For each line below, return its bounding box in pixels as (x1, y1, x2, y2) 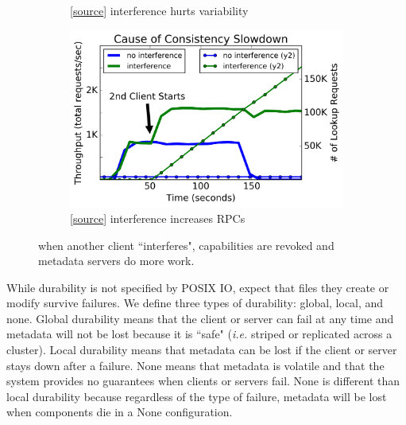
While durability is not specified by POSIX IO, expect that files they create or (6, 279, 389, 295)
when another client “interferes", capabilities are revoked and (38, 236, 334, 253)
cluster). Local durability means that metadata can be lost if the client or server (6, 341, 397, 358)
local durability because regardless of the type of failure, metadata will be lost (6, 388, 387, 404)
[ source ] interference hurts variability (70, 2, 249, 18)
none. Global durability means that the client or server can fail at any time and (6, 310, 394, 326)
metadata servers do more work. (38, 252, 195, 269)
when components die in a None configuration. (6, 404, 233, 420)
